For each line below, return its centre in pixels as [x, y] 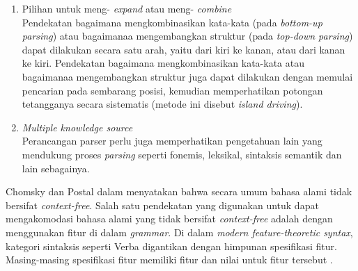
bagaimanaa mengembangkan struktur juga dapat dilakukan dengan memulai [187, 76]
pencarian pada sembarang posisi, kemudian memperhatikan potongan [172, 90]
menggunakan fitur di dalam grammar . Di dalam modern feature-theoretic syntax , [179, 232]
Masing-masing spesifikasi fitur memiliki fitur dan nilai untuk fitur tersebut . [169, 260]
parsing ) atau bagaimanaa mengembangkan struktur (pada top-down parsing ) [187, 36]
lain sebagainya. [56, 168]
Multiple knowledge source [77, 127]
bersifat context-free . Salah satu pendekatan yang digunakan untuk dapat [162, 205]
